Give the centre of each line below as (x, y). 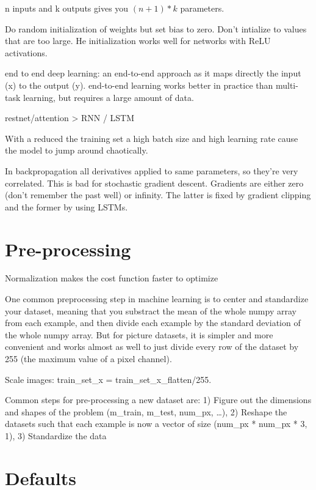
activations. (26, 52)
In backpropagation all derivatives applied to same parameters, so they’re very (152, 170)
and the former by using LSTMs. (66, 206)
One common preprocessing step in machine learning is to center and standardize (157, 299)
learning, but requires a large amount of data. (109, 97)
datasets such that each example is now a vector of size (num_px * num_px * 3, (156, 424)
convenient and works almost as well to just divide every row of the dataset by (152, 347)
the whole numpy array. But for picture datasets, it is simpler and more (139, 334)
